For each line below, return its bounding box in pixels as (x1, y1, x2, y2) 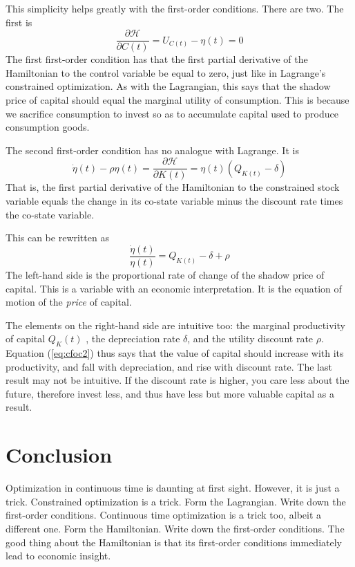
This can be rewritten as (6, 230, 109, 245)
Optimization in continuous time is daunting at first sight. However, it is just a (6, 481, 340, 495)
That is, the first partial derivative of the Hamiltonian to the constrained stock (6, 180, 340, 194)
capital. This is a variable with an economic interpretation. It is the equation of (6, 281, 342, 295)
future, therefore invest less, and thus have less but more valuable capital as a (6, 386, 334, 400)
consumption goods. (6, 120, 90, 134)
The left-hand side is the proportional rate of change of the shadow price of (6, 267, 325, 281)
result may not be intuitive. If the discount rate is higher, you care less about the (6, 373, 349, 387)
